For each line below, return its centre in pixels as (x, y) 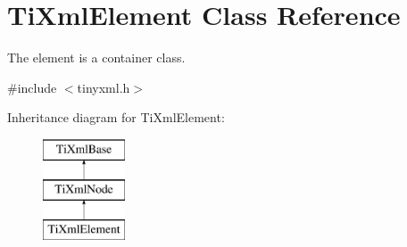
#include (32, 87)
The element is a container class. (96, 58)
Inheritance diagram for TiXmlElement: (116, 117)
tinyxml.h (104, 87)
